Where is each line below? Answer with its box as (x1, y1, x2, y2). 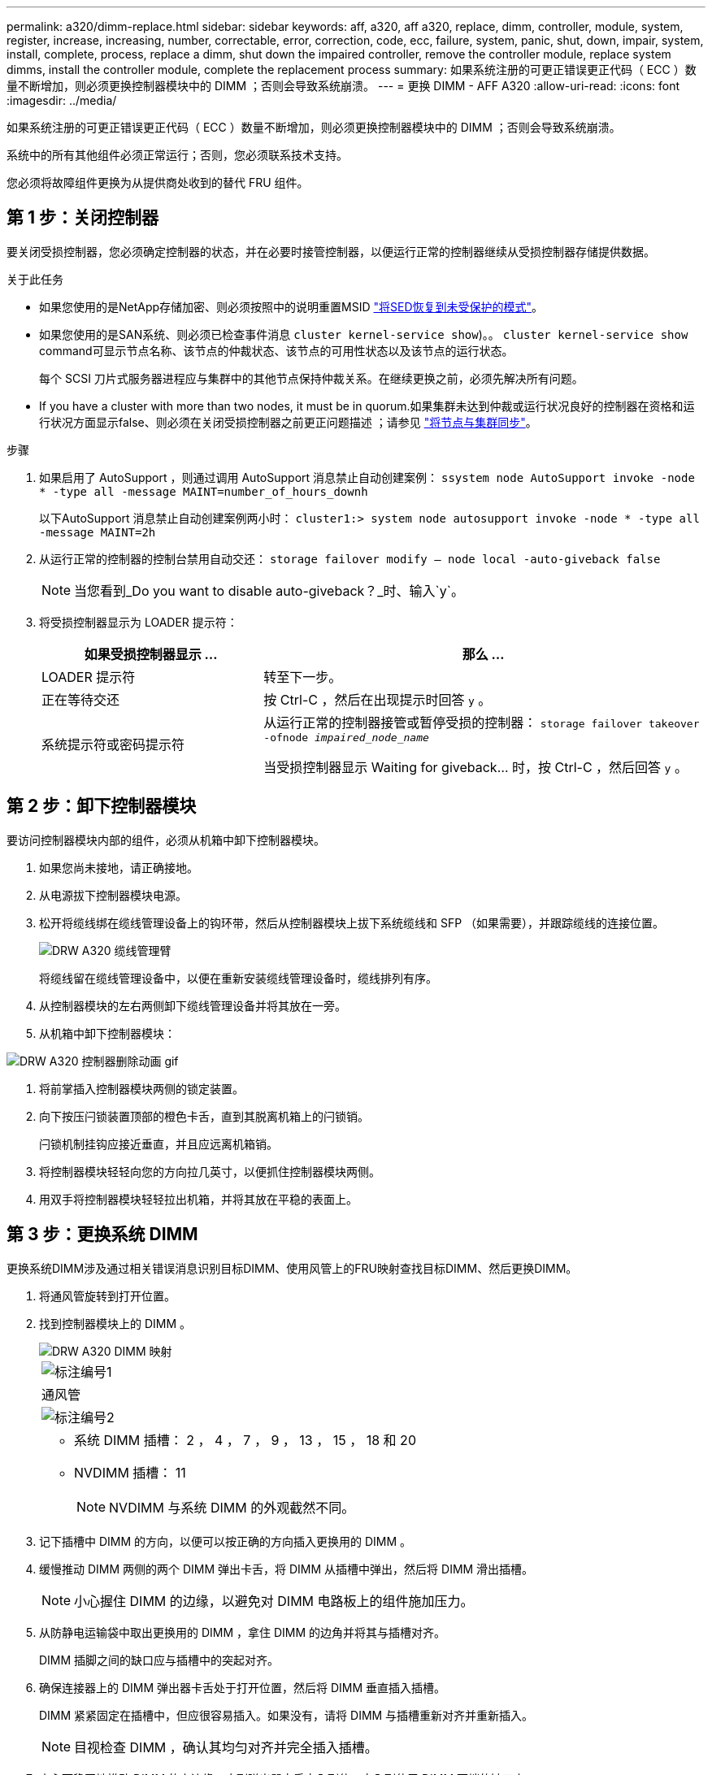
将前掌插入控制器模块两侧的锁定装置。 (39, 1081, 244, 1096)
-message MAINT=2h (39, 525, 156, 539)
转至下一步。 (263, 668, 342, 685)
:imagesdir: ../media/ (7, 93, 117, 107)
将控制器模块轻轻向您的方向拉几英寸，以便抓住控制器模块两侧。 (39, 1164, 380, 1178)
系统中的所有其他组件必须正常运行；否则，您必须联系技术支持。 (7, 148, 348, 162)
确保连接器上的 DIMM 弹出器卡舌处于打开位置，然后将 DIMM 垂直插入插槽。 (39, 1680, 446, 1695)
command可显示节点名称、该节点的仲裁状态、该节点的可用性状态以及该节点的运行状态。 (39, 343, 514, 358)
